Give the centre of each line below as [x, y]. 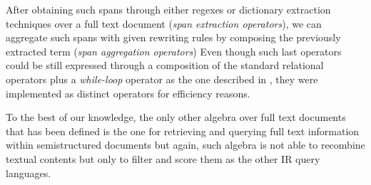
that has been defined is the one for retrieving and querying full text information [183, 131]
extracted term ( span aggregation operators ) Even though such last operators [174, 51]
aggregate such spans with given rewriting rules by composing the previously [173, 37]
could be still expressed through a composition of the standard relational [165, 65]
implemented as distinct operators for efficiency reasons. [128, 93]
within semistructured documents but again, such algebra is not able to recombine [185, 145]
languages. [29, 173]
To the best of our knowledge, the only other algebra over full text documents [176, 117]
